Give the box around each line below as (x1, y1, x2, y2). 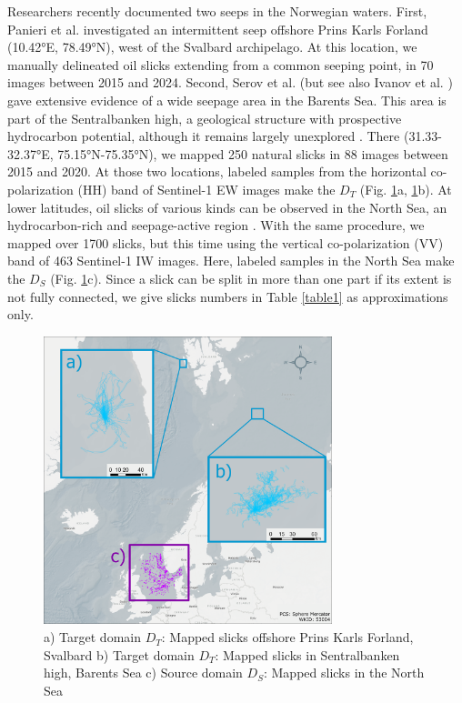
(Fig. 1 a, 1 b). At (359, 179, 452, 198)
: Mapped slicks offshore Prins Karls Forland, (161, 628, 414, 647)
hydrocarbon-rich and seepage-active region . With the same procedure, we (7, 216, 425, 235)
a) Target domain (44, 628, 141, 647)
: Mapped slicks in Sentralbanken (215, 645, 400, 664)
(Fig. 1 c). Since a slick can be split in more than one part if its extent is (50, 268, 452, 287)
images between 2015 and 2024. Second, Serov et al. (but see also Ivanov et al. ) (7, 73, 453, 92)
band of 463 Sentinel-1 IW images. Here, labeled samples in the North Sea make (7, 251, 455, 270)
